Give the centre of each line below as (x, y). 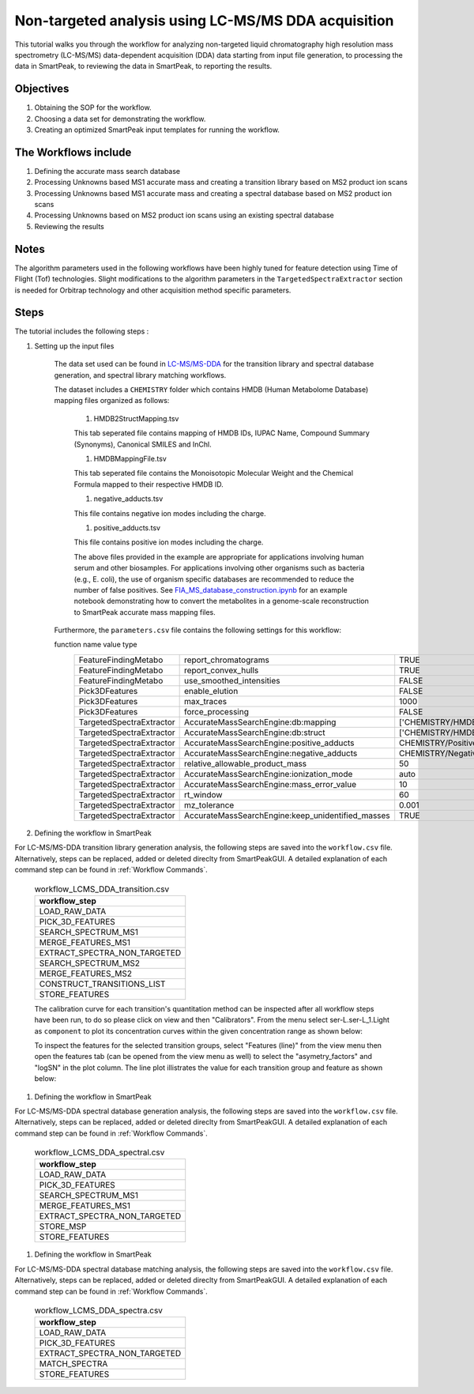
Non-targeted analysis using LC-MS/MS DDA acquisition (204, 21)
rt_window (203, 794)
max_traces (205, 701)
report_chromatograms (227, 660)
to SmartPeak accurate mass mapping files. (145, 612)
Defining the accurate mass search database (107, 171)
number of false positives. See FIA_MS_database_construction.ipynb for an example (211, 590)
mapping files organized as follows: (112, 401)
